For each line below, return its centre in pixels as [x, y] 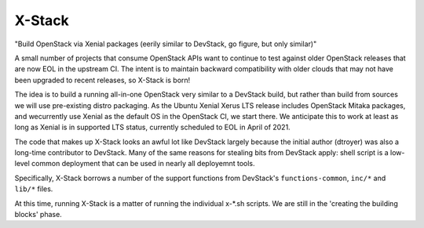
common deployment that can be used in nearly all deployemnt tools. [143, 164]
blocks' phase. [38, 215]
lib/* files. [34, 189]
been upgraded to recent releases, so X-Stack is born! [102, 80]
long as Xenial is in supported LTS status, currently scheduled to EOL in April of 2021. [152, 127]
